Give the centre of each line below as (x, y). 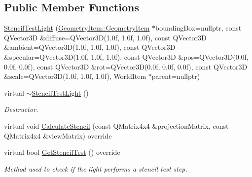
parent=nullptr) (176, 76)
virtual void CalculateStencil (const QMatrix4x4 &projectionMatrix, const (116, 125)
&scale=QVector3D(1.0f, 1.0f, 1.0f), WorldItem (75, 76)
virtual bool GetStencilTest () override (62, 152)
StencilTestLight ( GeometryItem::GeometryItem (77, 28)
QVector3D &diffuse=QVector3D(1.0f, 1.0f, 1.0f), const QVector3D (105, 37)
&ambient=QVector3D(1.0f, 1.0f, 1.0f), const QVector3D (90, 47)
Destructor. (21, 109)
